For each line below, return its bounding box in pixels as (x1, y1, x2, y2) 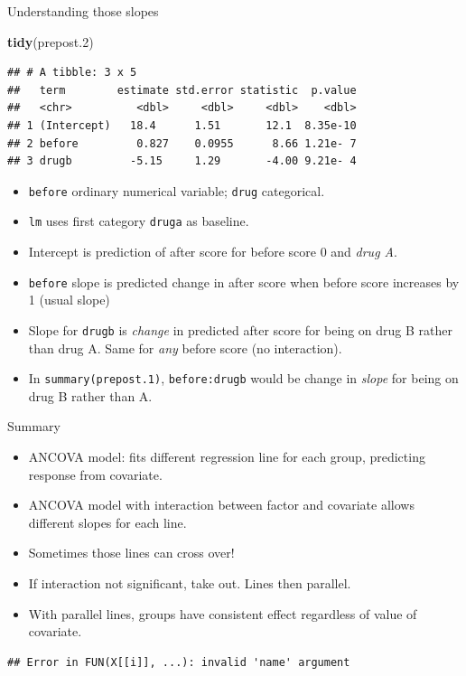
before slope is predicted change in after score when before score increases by (28, 272, 460, 291)
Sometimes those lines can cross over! (28, 543, 235, 562)
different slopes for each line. (28, 512, 187, 531)
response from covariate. (28, 465, 163, 484)
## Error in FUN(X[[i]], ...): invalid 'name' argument (7, 655, 350, 669)
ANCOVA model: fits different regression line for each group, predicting (28, 447, 425, 465)
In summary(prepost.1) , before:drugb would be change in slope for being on (28, 369, 459, 388)
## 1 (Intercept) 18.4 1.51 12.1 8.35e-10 (7, 118, 357, 132)
